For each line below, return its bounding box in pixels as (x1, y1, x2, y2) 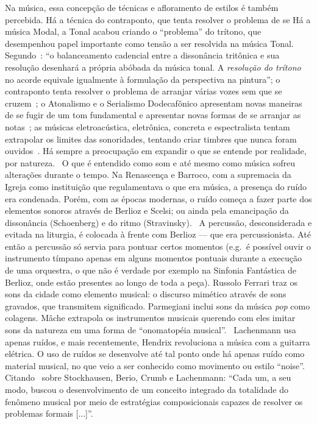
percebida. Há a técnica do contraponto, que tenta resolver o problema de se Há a (5, 13, 311, 26)
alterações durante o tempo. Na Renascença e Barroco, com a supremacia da (5, 168, 291, 181)
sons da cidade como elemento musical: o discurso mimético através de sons (5, 288, 287, 300)
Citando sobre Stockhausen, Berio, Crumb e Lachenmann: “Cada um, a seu (5, 371, 291, 384)
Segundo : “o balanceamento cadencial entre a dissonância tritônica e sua (5, 49, 280, 62)
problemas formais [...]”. (5, 407, 93, 420)
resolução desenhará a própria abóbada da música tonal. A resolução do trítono (5, 60, 301, 73)
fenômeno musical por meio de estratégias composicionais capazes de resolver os (5, 395, 303, 408)
